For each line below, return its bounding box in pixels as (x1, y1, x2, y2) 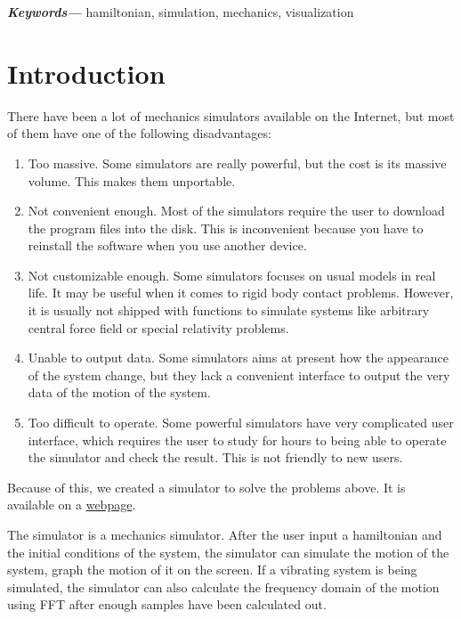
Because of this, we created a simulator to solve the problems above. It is (7, 477, 406, 496)
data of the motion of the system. (28, 383, 211, 402)
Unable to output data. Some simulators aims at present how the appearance (28, 348, 449, 367)
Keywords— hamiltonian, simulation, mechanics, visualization (7, 3, 354, 20)
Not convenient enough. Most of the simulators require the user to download (28, 201, 445, 220)
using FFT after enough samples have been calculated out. (7, 595, 327, 614)
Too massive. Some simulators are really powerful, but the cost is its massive (28, 153, 447, 172)
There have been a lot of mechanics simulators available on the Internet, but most (7, 106, 455, 125)
